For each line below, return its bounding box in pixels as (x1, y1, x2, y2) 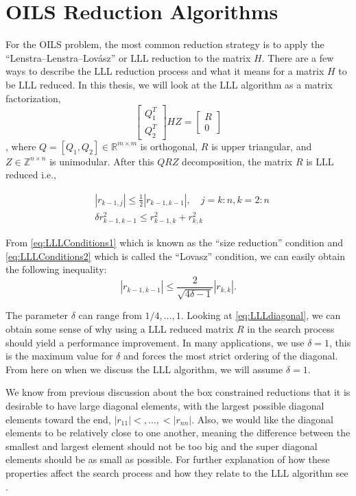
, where (5, 139, 36, 153)
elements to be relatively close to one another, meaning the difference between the (5, 425, 351, 440)
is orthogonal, (140, 139, 198, 153)
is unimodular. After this (49, 154, 154, 168)
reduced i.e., (5, 167, 56, 182)
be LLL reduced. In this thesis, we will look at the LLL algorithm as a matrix (5, 77, 333, 91)
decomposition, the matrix (182, 154, 293, 168)
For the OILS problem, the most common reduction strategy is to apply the (5, 37, 324, 51)
